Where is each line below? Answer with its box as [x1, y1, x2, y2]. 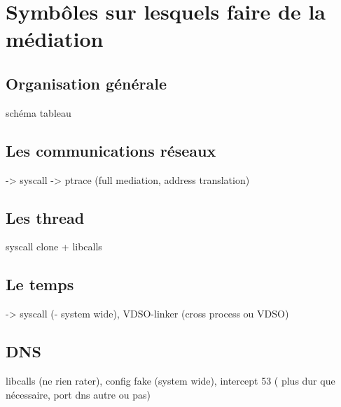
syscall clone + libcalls [6, 239, 102, 254]
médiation [6, 24, 104, 53]
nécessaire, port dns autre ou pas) [6, 387, 151, 401]
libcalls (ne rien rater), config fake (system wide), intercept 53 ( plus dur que [6, 373, 335, 387]
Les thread [6, 206, 85, 228]
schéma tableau [6, 105, 71, 120]
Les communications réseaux [6, 139, 216, 161]
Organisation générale [6, 72, 167, 94]
